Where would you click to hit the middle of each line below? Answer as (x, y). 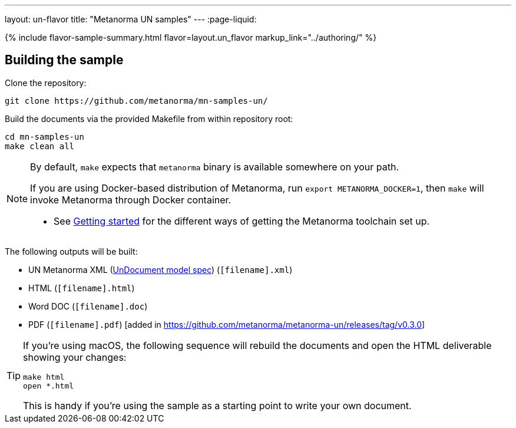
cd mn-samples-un (44, 136)
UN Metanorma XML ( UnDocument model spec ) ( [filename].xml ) (161, 269)
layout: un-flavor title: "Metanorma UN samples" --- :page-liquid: (131, 19)
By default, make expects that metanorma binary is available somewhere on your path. (215, 167)
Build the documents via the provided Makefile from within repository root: (149, 118)
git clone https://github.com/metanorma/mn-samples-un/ (136, 101)
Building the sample (64, 60)
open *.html (49, 386)
